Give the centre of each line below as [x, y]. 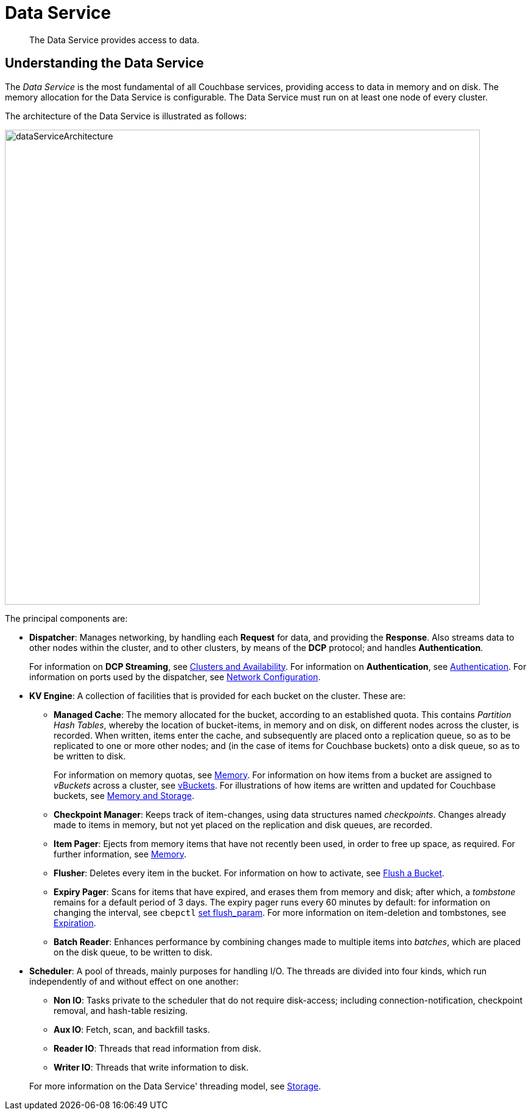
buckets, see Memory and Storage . [124, 795]
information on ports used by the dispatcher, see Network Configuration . [175, 677]
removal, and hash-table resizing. [121, 1010]
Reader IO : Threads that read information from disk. [157, 1048]
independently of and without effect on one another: [134, 981]
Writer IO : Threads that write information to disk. [151, 1067]
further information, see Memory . [120, 854]
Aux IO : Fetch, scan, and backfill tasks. [132, 1029]
